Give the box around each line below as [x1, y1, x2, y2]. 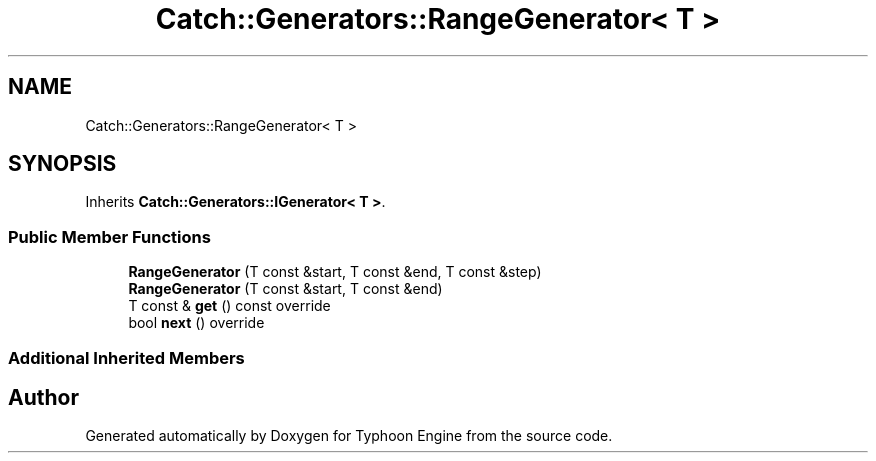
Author [8, 384, 79, 410]
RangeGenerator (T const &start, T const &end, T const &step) [128, 263, 542, 281]
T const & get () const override [128, 297, 331, 315]
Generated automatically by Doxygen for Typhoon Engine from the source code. [85, 427, 613, 445]
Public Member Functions [8, 226, 211, 247]
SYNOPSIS [8, 151, 117, 177]
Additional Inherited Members [8, 347, 245, 368]
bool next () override [128, 314, 265, 332]
